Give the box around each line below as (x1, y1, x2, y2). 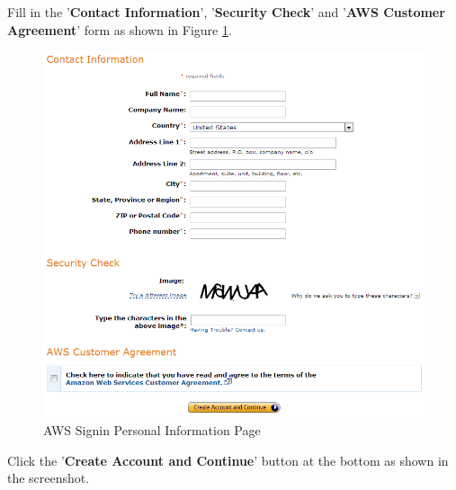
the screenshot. (7, 468, 90, 487)
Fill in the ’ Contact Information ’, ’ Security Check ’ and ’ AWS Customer (7, 3, 445, 21)
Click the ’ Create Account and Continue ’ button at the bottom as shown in (7, 450, 449, 469)
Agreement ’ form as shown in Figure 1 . (7, 20, 232, 39)
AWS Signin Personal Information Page (43, 421, 261, 440)
